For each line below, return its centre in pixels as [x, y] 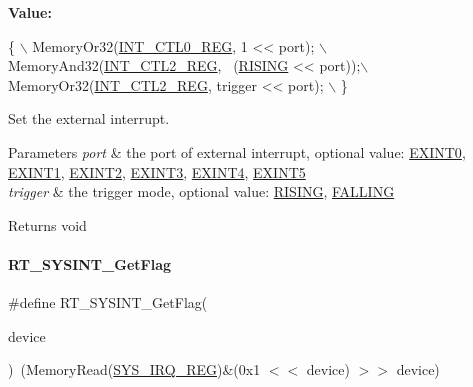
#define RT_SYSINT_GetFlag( [108, 302]
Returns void [47, 224]
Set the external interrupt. [89, 118]
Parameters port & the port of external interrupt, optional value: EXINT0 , [237, 151]
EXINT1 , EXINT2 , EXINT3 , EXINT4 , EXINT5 [157, 171]
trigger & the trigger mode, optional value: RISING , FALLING [201, 191]
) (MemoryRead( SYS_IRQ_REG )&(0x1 [134, 369]
